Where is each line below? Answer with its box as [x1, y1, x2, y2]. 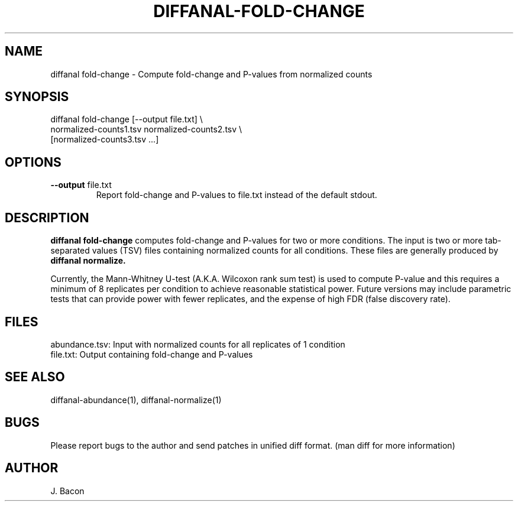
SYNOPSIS [5, 89, 69, 105]
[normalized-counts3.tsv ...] [50, 134, 159, 145]
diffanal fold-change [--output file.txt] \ [50, 114, 203, 125]
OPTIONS [5, 154, 61, 170]
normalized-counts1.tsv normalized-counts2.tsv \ [50, 124, 242, 135]
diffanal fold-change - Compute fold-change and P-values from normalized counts [50, 69, 373, 79]
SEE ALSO [5, 369, 65, 385]
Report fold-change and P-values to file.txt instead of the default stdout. [96, 190, 377, 200]
